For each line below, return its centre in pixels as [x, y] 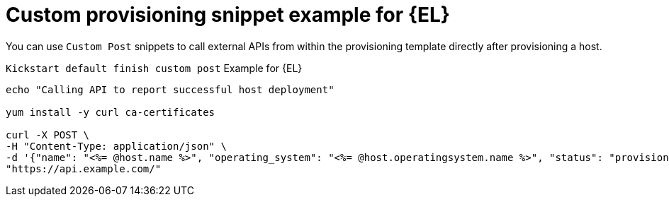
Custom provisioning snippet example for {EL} [228, 15]
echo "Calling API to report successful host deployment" [170, 89]
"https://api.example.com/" [84, 168]
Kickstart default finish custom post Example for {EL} [154, 68]
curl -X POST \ [48, 135]
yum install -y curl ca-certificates [111, 112]
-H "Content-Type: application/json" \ [116, 146]
